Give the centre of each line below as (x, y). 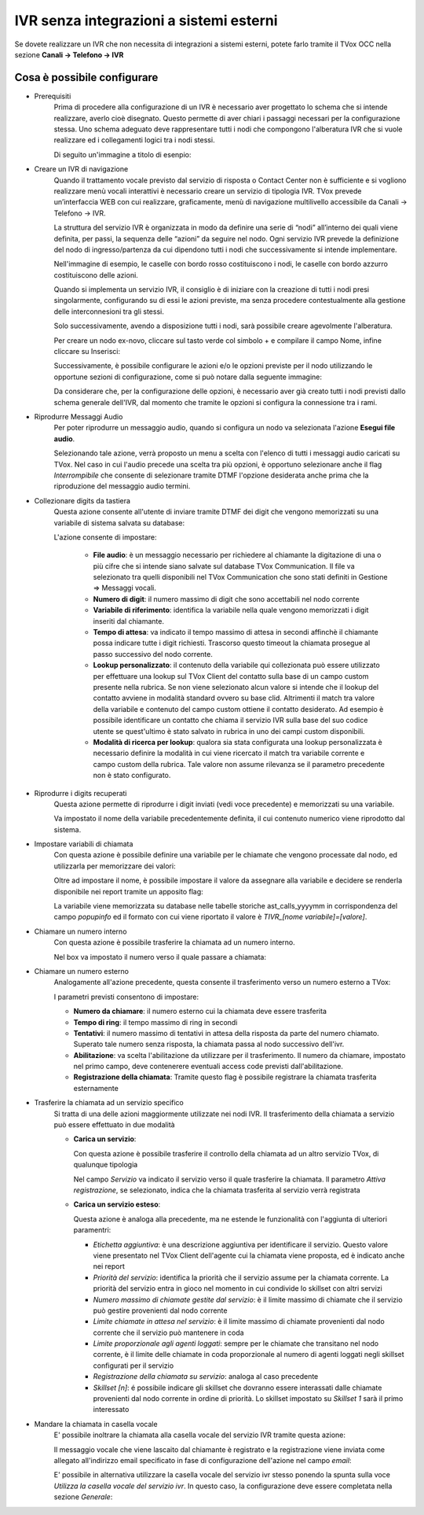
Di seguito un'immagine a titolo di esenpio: (122, 154)
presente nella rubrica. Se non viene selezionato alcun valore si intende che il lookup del (236, 687)
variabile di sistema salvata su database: (119, 522)
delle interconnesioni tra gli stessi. (109, 311)
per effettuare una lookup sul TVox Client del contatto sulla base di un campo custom (231, 676)
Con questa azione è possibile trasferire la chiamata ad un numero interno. (175, 942)
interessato (111, 1410)
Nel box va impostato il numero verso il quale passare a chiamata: (160, 957)
